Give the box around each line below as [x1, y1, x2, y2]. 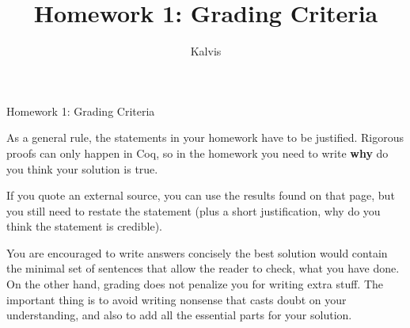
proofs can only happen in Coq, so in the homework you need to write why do [6, 144, 389, 161]
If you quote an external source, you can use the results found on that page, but [6, 187, 395, 204]
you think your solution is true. [6, 160, 158, 177]
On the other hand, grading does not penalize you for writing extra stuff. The [6, 276, 383, 292]
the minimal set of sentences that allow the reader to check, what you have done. [6, 260, 400, 277]
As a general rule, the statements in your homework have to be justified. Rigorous [6, 129, 404, 146]
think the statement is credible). [6, 218, 162, 235]
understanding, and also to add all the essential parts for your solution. [6, 307, 352, 323]
